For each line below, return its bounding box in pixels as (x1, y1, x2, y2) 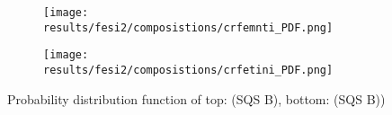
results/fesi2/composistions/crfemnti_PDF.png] (43, 21, 334, 34)
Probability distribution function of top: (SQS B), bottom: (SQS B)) (7, 89, 386, 108)
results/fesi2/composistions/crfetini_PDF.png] (43, 63, 334, 76)
